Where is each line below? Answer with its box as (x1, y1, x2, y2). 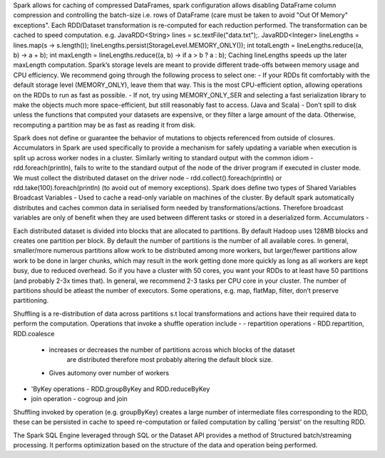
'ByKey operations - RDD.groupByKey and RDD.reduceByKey (31, 385, 210, 393)
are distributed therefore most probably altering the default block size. (66, 355, 274, 364)
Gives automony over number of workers (48, 368, 170, 377)
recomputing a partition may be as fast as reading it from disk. (13, 120, 196, 129)
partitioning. (13, 296, 49, 305)
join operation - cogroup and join (31, 395, 128, 403)
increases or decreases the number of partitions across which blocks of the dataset (48, 345, 295, 354)
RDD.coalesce (13, 329, 55, 338)
